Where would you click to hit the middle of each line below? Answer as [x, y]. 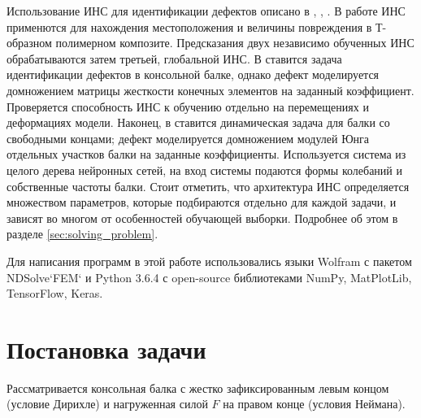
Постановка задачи [106, 348]
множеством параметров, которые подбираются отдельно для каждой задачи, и [202, 202]
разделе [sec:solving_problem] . [82, 234]
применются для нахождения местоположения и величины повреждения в [189, 26]
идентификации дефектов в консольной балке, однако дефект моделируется [193, 74]
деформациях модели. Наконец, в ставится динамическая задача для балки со [198, 122]
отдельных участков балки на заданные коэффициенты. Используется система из [206, 154]
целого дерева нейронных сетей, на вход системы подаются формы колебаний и [205, 170]
